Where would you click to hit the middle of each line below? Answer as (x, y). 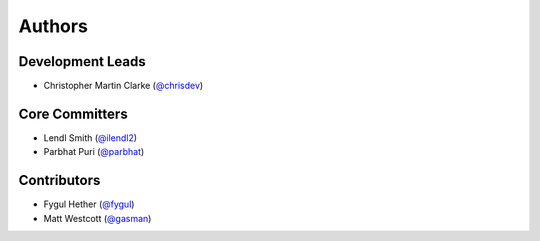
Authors (53, 26)
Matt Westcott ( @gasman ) (97, 218)
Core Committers (73, 113)
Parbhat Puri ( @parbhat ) (94, 152)
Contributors (59, 180)
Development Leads (82, 61)
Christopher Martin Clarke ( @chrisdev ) (123, 86)
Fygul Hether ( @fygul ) (89, 204)
